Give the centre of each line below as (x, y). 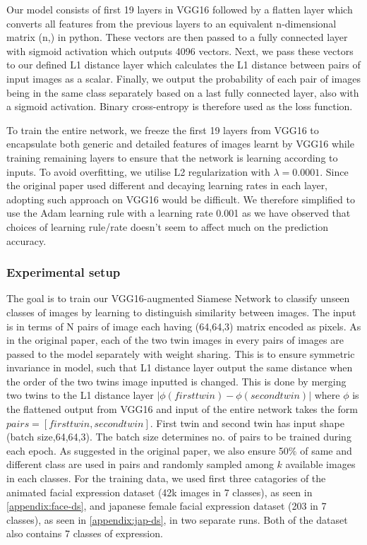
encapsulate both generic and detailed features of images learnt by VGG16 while (180, 144)
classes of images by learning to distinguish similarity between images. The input (181, 312)
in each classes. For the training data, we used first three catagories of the (166, 478)
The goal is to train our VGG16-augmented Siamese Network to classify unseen (178, 298)
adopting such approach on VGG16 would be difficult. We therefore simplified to (181, 199)
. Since (334, 171)
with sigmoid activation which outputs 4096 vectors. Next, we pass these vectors (180, 50)
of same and (326, 450)
